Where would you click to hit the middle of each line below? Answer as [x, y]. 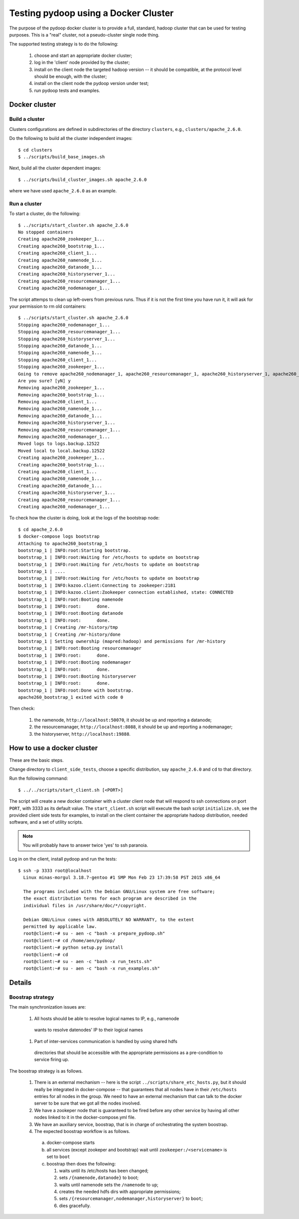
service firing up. [52, 1060]
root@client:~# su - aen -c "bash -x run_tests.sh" [87, 961]
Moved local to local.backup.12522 [62, 451]
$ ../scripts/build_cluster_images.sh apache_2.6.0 [82, 179]
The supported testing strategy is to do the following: [64, 44]
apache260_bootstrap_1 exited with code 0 [71, 697]
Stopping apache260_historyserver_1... [67, 339]
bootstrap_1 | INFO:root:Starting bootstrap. [75, 550]
